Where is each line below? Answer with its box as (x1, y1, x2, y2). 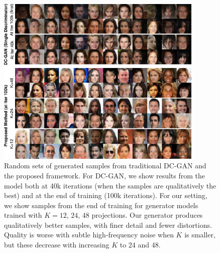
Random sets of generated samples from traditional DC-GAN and (4, 160, 206, 171)
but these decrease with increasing (4, 239, 109, 250)
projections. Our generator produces (91, 210, 203, 220)
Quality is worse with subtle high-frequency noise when (4, 229, 174, 240)
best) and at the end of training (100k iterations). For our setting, (4, 190, 207, 201)
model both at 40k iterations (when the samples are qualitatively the (4, 180, 216, 191)
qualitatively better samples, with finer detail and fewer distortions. (4, 219, 212, 230)
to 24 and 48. (120, 239, 161, 250)
